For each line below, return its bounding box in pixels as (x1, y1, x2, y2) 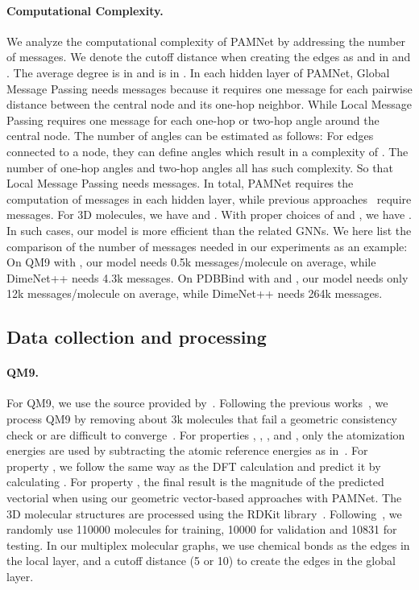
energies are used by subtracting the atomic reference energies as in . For (6, 442, 368, 459)
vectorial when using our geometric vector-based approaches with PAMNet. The (6, 489, 402, 506)
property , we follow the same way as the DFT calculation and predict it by (6, 457, 381, 474)
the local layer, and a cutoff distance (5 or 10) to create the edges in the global (6, 552, 396, 569)
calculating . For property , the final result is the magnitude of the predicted (6, 473, 384, 490)
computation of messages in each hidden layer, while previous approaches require (6, 190, 412, 207)
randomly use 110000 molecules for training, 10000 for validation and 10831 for (6, 521, 397, 538)
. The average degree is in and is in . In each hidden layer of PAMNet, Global (6, 64, 390, 80)
